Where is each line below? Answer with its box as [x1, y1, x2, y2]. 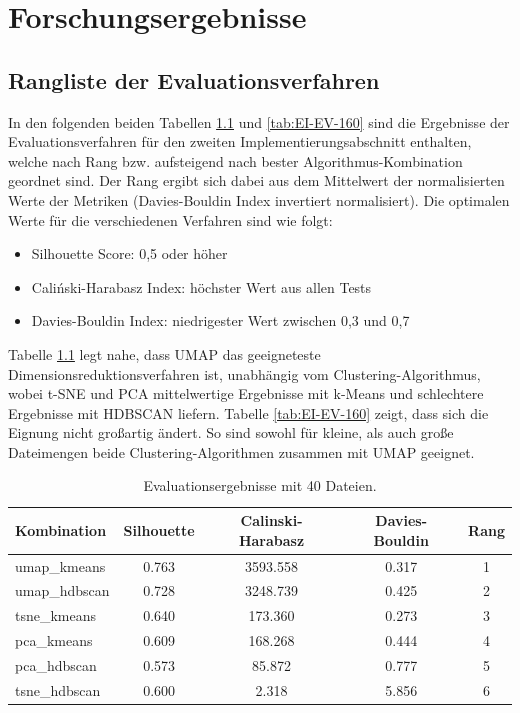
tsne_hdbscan [15, 679, 101, 700]
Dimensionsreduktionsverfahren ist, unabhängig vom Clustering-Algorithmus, [8, 363, 481, 384]
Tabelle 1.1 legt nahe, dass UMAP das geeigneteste [8, 343, 321, 364]
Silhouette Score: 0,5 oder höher [31, 243, 228, 264]
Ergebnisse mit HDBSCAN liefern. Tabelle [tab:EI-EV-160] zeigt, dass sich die [8, 402, 489, 423]
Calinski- [240, 510, 303, 531]
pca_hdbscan [15, 654, 97, 675]
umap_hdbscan [15, 580, 110, 601]
